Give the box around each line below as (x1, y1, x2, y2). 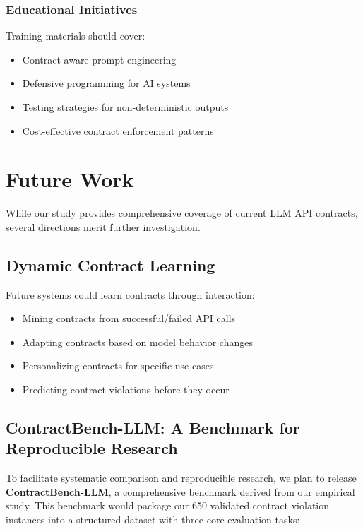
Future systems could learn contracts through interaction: (6, 287, 255, 302)
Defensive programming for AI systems (22, 76, 191, 90)
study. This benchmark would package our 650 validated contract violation (6, 498, 330, 513)
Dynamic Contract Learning (6, 254, 215, 275)
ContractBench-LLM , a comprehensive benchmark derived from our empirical (6, 484, 355, 499)
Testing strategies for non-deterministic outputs (22, 100, 229, 114)
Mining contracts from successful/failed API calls (22, 311, 236, 326)
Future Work (6, 165, 134, 194)
